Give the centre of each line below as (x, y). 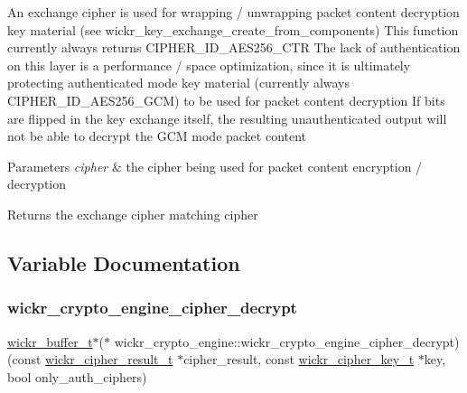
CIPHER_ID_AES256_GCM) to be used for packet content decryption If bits (226, 100)
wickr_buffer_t (50, 341)
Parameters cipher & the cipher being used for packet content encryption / (215, 166)
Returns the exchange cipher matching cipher (133, 214)
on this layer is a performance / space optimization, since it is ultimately (209, 65)
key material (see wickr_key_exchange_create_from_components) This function (233, 29)
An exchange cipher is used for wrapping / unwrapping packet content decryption (233, 12)
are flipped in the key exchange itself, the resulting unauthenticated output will (227, 118)
